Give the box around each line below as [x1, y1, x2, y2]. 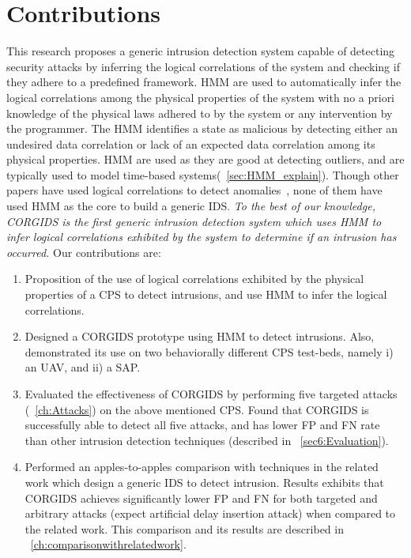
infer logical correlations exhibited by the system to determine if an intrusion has [6, 228, 397, 245]
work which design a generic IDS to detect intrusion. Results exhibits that [25, 473, 384, 490]
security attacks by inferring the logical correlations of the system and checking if [6, 58, 400, 74]
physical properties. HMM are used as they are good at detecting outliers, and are [6, 151, 405, 168]
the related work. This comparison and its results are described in [25, 520, 344, 537]
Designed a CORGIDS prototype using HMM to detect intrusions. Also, [25, 328, 375, 345]
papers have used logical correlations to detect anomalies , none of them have [6, 182, 383, 198]
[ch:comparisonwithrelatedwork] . [30, 536, 187, 552]
